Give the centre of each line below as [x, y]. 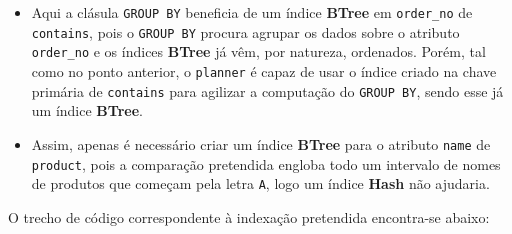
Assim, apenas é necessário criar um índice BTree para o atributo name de [261, 143]
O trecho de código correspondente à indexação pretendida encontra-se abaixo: [249, 216]
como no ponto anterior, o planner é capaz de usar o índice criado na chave [264, 70]
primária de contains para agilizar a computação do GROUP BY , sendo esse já [267, 90]
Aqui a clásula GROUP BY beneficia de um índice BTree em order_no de [252, 12]
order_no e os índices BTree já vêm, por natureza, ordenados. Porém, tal [258, 51]
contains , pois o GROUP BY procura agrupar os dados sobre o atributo [245, 31]
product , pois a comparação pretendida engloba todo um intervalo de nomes [266, 163]
